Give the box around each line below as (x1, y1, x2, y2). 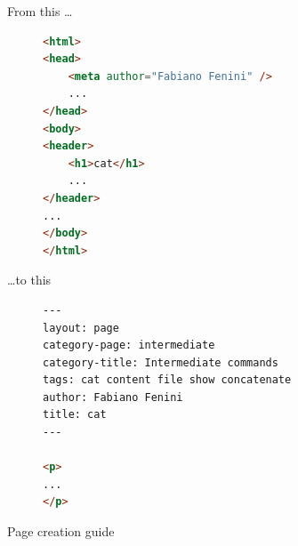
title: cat (43, 408, 107, 422)
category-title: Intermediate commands (43, 356, 278, 369)
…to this (7, 270, 52, 289)
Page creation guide (7, 522, 115, 541)
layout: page (43, 321, 119, 334)
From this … (7, 2, 73, 20)
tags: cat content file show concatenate (43, 373, 292, 387)
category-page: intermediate (43, 339, 215, 352)
